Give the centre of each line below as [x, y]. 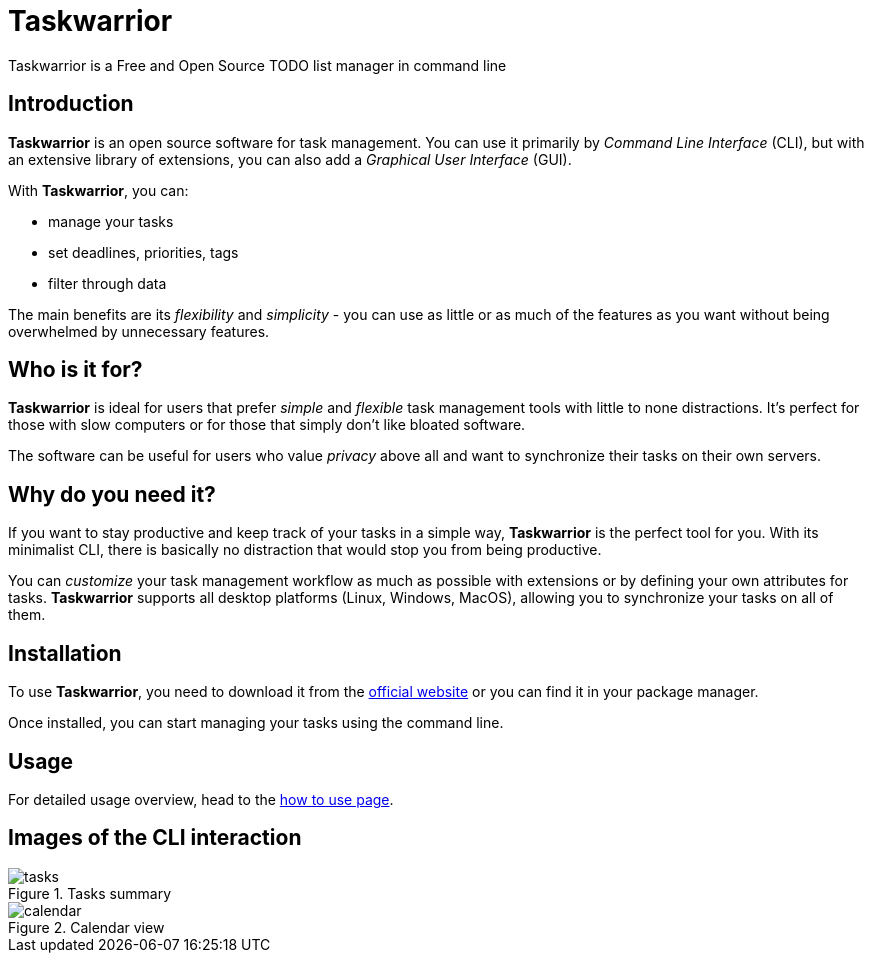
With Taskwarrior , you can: [98, 190]
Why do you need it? [112, 494]
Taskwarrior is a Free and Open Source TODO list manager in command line [257, 65]
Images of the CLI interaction [155, 838]
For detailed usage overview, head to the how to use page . [201, 799]
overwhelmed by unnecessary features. [139, 331]
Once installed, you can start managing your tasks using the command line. [256, 723]
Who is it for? [75, 370]
